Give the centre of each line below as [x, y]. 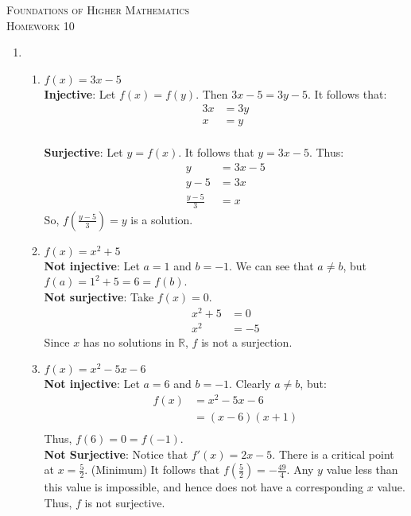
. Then [212, 93]
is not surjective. [125, 502]
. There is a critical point [333, 454]
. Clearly [250, 384]
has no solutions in [129, 341]
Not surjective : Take [99, 297]
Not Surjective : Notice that [116, 454]
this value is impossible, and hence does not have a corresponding [204, 487]
